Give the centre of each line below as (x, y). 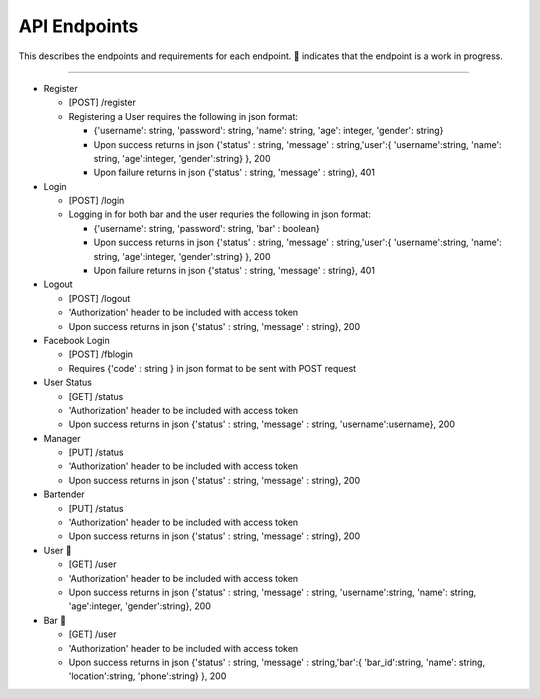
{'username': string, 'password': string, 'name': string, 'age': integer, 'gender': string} (268, 131)
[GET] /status (96, 396)
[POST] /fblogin (101, 354)
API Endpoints (78, 26)
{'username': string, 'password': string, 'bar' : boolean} (206, 228)
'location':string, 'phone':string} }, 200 (147, 676)
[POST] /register (102, 102)
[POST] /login (96, 201)
